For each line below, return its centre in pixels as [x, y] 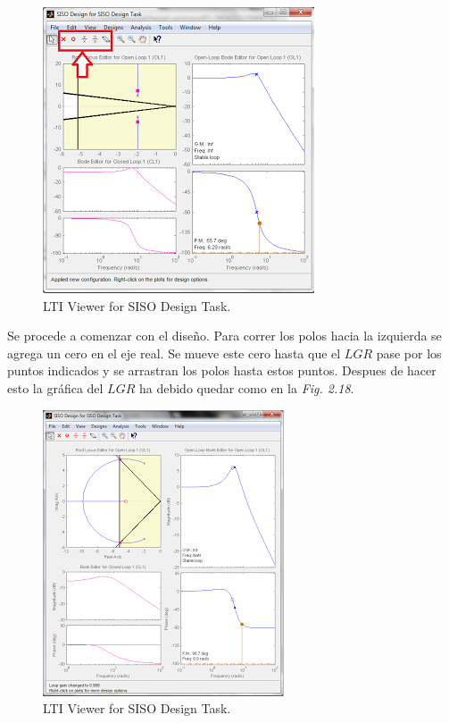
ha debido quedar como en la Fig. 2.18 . [246, 387]
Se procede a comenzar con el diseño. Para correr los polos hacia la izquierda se [224, 336]
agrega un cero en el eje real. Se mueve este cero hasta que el [174, 353]
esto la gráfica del [55, 387]
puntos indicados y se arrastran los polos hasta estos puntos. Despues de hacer [222, 370]
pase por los [409, 353]
